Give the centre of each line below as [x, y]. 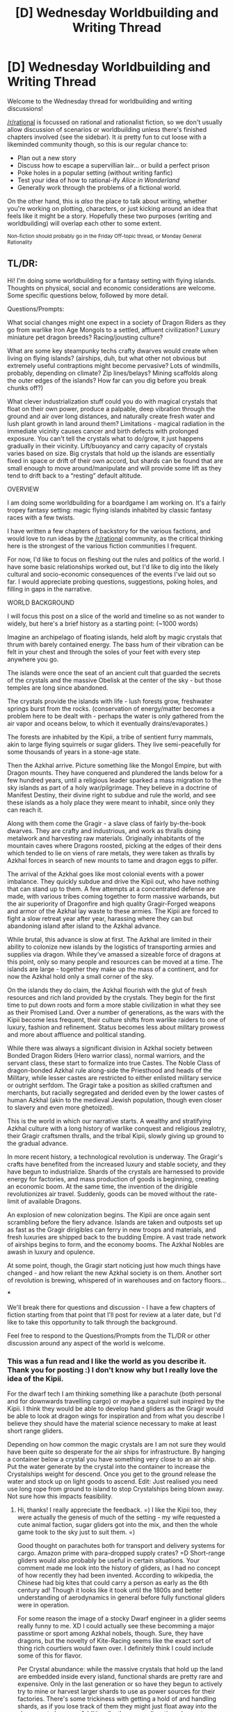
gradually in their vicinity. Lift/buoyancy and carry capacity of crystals [107, 445]
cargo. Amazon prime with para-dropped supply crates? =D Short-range [121, 1553]
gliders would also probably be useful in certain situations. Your [109, 1560]
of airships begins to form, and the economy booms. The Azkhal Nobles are [116, 1244]
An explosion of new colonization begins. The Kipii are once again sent [109, 1215]
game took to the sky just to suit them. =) [76, 1532]
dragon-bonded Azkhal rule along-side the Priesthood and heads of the [110, 1070]
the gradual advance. [38, 1143]
